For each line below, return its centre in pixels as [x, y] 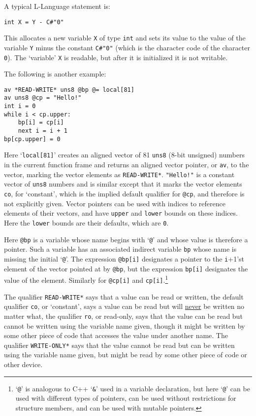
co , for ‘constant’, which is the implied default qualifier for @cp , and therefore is [124, 194]
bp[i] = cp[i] [41, 123]
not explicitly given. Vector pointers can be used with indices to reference [115, 203]
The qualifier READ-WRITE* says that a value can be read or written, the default [124, 296]
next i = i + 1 [43, 131]
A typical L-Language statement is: [57, 6]
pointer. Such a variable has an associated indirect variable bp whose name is [120, 249]
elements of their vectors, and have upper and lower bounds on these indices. [121, 213]
